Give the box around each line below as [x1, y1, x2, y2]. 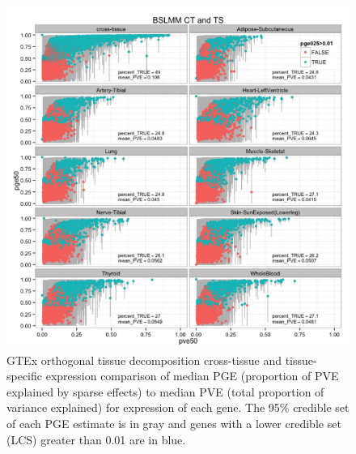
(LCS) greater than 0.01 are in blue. [6, 430, 186, 448]
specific [6, 367, 43, 384]
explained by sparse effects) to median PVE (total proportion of [6, 383, 324, 400]
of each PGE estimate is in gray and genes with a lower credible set [6, 415, 341, 432]
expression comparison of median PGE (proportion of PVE [45, 367, 339, 384]
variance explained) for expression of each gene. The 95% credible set [6, 399, 350, 416]
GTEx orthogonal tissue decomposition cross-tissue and [6, 351, 282, 368]
